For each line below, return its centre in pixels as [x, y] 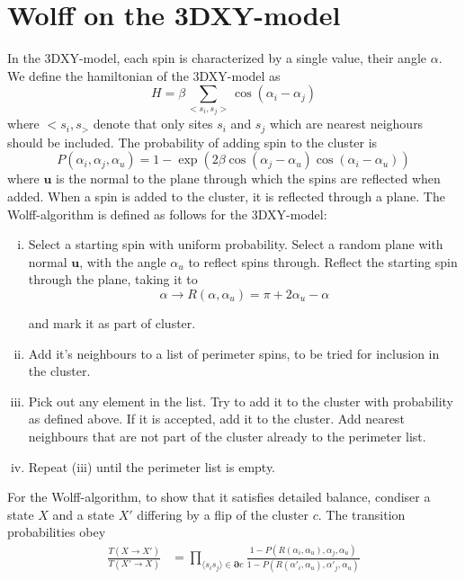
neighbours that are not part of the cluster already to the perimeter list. [227, 436]
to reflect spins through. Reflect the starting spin [323, 261]
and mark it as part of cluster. [112, 322]
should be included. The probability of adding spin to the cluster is [192, 142]
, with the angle [123, 261]
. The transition [362, 514]
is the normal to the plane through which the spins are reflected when [248, 178]
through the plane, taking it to [113, 279]
